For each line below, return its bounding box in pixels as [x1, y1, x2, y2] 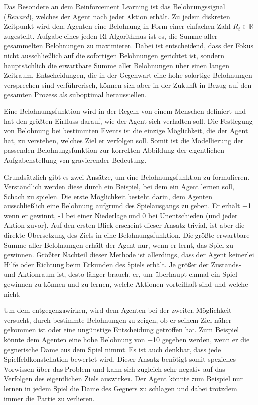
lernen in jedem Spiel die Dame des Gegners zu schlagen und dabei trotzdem [4, 383, 237, 393]
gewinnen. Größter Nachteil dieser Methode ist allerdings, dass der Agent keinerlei [4, 249, 254, 260]
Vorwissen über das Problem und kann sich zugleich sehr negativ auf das [4, 363, 225, 374]
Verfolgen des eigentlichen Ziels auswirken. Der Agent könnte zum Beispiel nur [4, 373, 243, 384]
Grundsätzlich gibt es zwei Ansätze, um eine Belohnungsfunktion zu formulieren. [4, 171, 250, 182]
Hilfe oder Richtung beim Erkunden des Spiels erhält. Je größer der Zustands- [4, 259, 241, 269]
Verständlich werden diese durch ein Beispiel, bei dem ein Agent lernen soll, [4, 181, 234, 192]
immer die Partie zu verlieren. [4, 393, 95, 403]
